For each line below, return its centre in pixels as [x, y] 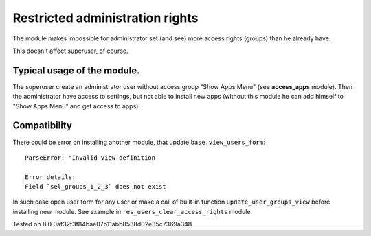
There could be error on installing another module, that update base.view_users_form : [139, 142]
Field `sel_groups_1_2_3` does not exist [95, 187]
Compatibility [42, 126]
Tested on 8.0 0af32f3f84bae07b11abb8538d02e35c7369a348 [102, 224]
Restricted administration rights [105, 18]
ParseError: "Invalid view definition [90, 157]
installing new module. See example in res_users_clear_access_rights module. [133, 211]
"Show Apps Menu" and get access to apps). [77, 106]
